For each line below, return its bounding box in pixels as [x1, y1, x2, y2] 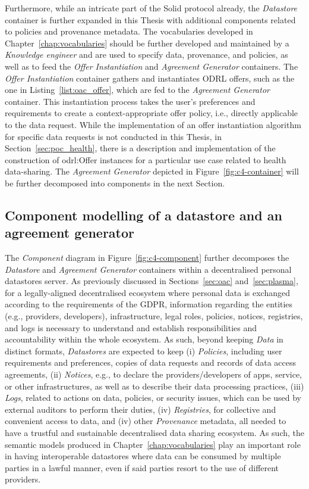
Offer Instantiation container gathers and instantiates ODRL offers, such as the [5, 71, 295, 84]
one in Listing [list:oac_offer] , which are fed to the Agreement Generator [5, 83, 270, 96]
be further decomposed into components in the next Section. [5, 176, 225, 189]
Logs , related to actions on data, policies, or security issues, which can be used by [5, 391, 302, 404]
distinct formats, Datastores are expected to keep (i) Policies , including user [5, 344, 282, 357]
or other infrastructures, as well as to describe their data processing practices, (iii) [5, 379, 304, 392]
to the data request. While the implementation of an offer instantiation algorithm [5, 118, 301, 130]
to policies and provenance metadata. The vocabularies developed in [5, 25, 253, 38]
